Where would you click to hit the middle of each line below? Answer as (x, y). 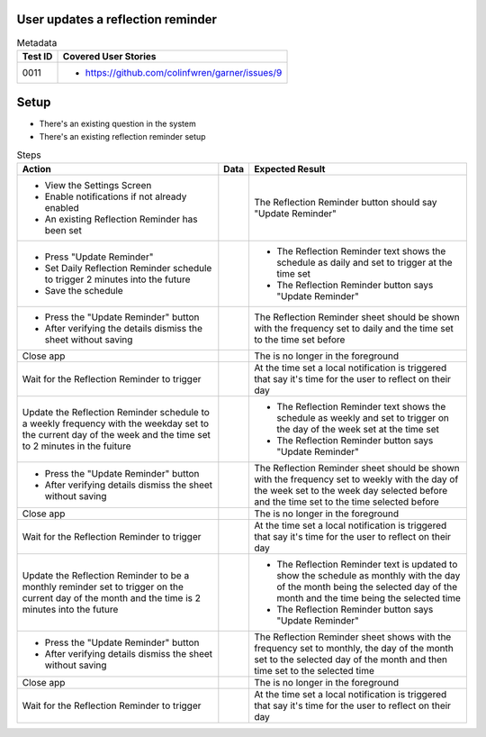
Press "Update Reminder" (99, 257)
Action (36, 168)
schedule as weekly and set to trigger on (363, 417)
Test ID (37, 56)
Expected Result (289, 168)
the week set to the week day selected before (351, 490)
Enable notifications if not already (116, 196)
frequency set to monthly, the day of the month (353, 648)
